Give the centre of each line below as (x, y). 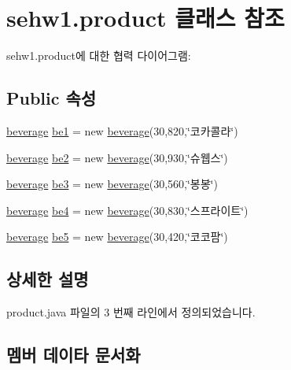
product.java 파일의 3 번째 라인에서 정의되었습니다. (131, 312)
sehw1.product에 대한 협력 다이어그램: (99, 55)
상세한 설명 (48, 279)
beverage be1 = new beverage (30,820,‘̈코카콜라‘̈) (122, 130)
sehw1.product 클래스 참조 (145, 18)
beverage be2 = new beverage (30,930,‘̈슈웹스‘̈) (117, 157)
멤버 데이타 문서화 (74, 355)
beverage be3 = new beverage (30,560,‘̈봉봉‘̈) (112, 184)
